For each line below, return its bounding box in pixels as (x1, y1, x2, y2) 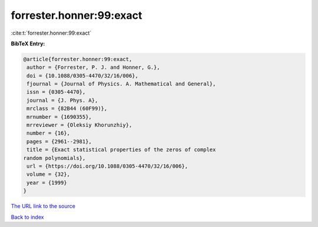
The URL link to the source (11, 203, 76, 210)
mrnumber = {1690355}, (26, 113, 92, 120)
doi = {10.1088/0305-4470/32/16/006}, (26, 72, 138, 79)
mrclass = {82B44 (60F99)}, (26, 105, 108, 112)
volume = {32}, (26, 171, 71, 178)
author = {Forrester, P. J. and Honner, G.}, (26, 64, 160, 71)
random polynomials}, (23, 155, 86, 161)
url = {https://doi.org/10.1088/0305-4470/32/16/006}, (26, 163, 188, 169)
